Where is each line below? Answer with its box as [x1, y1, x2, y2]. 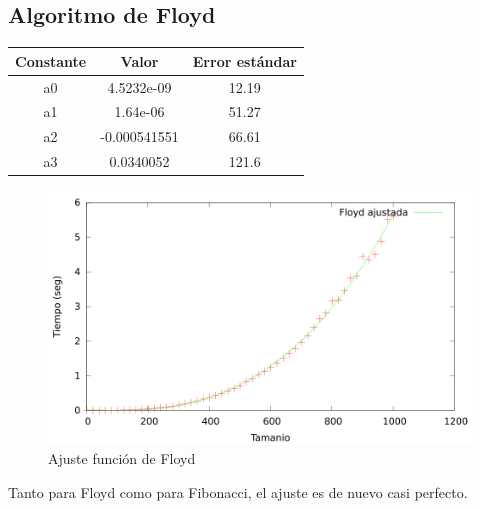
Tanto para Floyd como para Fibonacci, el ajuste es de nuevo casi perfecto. [8, 481, 468, 502]
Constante [15, 50, 87, 71]
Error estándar [192, 50, 297, 71]
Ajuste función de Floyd [48, 448, 196, 469]
